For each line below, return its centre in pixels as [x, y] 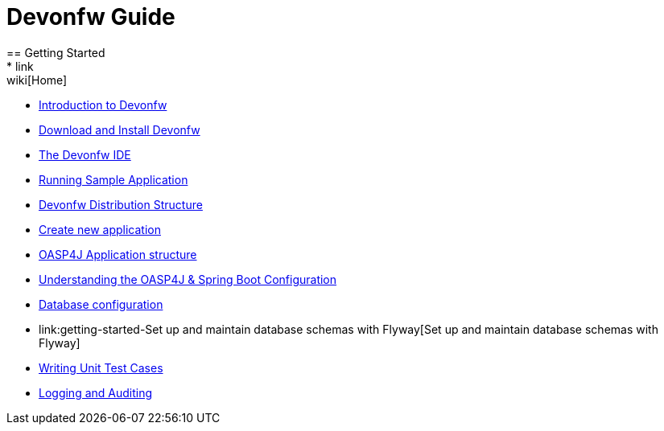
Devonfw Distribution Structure [121, 204]
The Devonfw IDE [85, 154]
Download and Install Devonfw [120, 129]
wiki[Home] [37, 80]
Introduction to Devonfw [103, 105]
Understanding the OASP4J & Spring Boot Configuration [188, 279]
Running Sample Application [113, 179]
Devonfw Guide [91, 17]
